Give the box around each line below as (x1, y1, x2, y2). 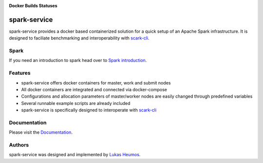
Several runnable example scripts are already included (21, 100, 131, 106)
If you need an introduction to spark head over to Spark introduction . (9, 58, 147, 63)
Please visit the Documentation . (9, 129, 73, 135)
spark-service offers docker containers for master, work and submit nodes (21, 80, 171, 85)
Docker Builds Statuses (9, 3, 57, 8)
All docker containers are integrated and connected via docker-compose (21, 86, 168, 92)
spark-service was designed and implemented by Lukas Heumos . (9, 152, 141, 158)
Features (9, 70, 31, 77)
